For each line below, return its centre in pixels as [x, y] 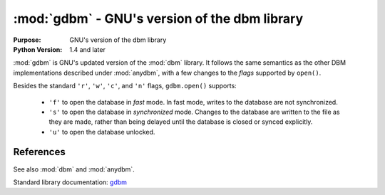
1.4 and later [88, 49]
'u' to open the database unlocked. [102, 132]
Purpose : [27, 40]
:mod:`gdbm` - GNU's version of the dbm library [158, 19]
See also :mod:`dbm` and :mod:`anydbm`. [74, 169]
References [39, 152]
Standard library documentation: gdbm [70, 182]
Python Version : [38, 49]
